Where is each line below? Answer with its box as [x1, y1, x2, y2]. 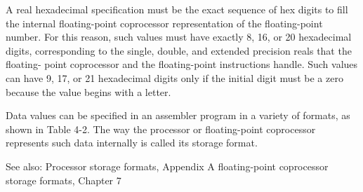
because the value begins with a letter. [6, 84, 171, 99]
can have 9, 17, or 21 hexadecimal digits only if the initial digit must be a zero [6, 70, 343, 85]
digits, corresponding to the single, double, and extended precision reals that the [6, 43, 352, 57]
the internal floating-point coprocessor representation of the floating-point [6, 15, 323, 30]
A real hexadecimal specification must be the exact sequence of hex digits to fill [6, 2, 348, 16]
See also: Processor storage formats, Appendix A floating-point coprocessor [6, 158, 329, 173]
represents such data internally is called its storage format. [6, 135, 258, 150]
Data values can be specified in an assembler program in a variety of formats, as [6, 108, 350, 123]
